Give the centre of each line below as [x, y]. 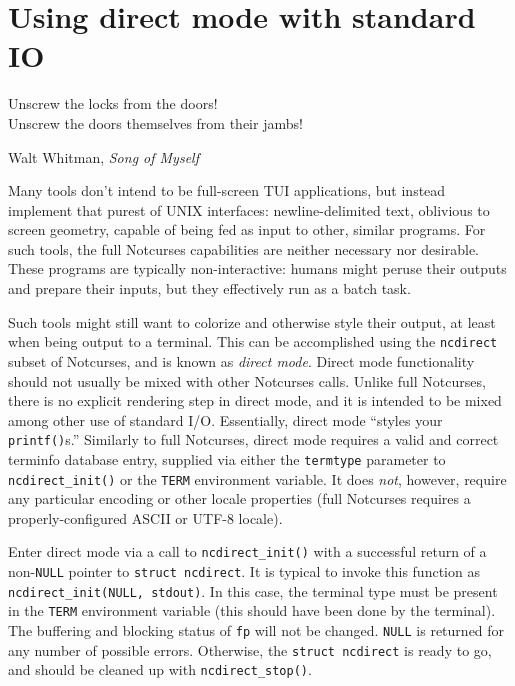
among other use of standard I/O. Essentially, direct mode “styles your [225, 419]
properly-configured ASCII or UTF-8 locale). [145, 517]
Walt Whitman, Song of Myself [103, 156]
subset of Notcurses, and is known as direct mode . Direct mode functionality [241, 360]
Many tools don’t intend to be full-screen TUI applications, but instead [227, 190]
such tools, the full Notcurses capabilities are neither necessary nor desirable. [244, 248]
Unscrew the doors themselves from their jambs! [155, 122]
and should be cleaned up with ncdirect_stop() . [160, 669]
